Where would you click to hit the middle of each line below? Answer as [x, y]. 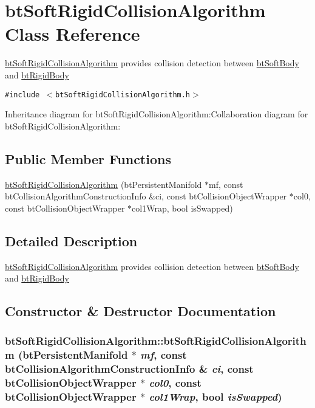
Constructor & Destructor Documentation [141, 311]
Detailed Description [71, 240]
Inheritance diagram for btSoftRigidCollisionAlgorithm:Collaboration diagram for [157, 114]
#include [22, 95]
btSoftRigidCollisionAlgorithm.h [123, 95]
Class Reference [73, 34]
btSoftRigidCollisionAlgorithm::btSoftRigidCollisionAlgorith [156, 341]
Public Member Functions [88, 158]
